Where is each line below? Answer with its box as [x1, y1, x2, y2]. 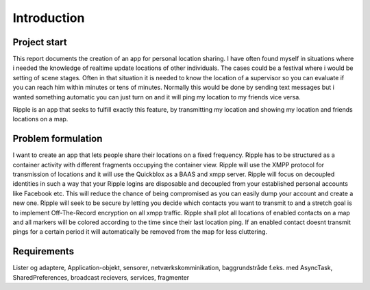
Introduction [12, 10, 85, 25]
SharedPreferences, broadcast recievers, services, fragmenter [12, 273, 190, 281]
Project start [12, 36, 68, 48]
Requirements [12, 245, 75, 257]
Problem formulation [12, 133, 103, 145]
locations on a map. [12, 115, 69, 123]
